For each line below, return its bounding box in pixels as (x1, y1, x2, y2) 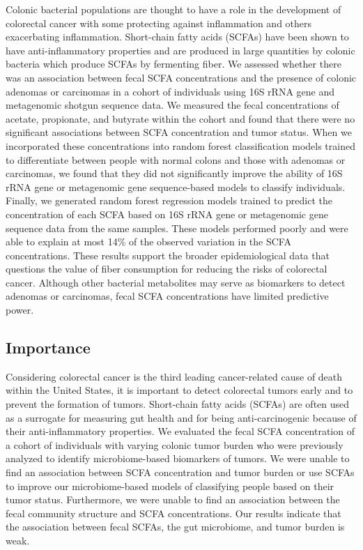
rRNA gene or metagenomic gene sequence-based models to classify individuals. (6, 179, 346, 194)
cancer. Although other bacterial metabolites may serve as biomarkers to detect (6, 275, 346, 289)
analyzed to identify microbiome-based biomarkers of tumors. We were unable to (6, 451, 350, 466)
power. (6, 303, 34, 317)
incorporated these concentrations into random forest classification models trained (6, 138, 355, 153)
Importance (6, 337, 91, 358)
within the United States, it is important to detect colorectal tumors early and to (6, 383, 353, 397)
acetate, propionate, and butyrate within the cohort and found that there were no (6, 111, 355, 125)
